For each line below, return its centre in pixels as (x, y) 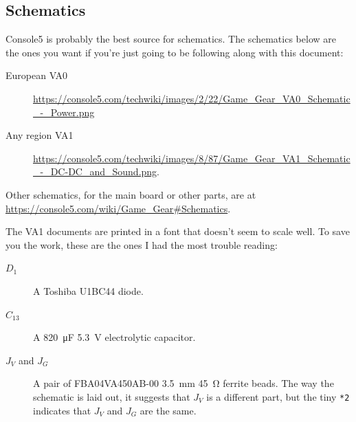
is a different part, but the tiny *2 (278, 396)
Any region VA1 (40, 135)
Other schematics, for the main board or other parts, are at (131, 194)
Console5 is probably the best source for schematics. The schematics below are (171, 39)
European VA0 (37, 75)
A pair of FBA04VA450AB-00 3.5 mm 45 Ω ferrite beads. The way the (183, 383)
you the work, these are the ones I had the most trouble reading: (142, 244)
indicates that (62, 410)
